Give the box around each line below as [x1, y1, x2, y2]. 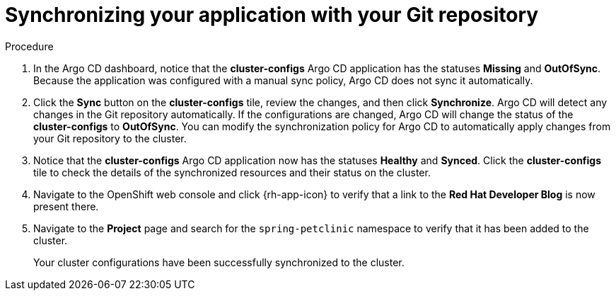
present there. [33, 200, 99, 212]
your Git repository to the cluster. [33, 132, 187, 144]
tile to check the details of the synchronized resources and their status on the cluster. [33, 166, 431, 178]
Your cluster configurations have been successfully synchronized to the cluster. [33, 256, 405, 268]
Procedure [5, 40, 54, 52]
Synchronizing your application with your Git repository [5, 3, 539, 27]
